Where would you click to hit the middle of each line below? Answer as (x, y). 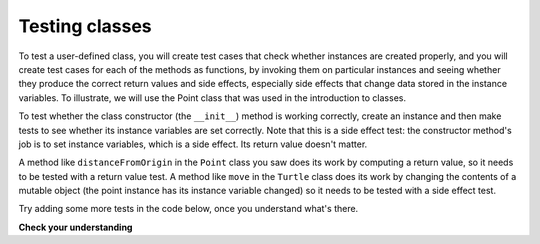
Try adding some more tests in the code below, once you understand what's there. (188, 209)
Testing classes (85, 26)
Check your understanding (75, 227)
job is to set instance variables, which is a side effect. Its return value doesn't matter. (193, 144)
